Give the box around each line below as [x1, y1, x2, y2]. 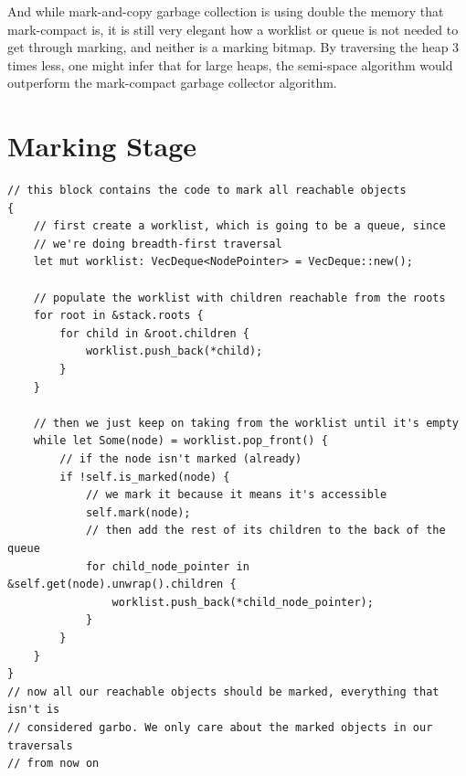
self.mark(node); [85, 505, 191, 519]
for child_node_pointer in [85, 559, 249, 573]
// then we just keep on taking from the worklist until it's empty [33, 416, 459, 430]
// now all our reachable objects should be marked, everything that [7, 685, 440, 698]
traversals [7, 739, 73, 752]
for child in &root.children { [59, 326, 249, 340]
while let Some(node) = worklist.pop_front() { [33, 434, 328, 448]
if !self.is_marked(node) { [59, 470, 230, 484]
